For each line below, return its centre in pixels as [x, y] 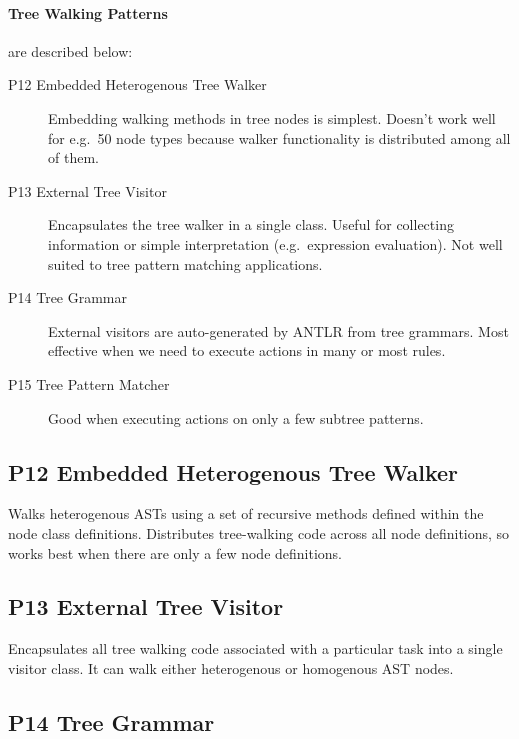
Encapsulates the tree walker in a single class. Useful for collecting [251, 224]
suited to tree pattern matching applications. [185, 263]
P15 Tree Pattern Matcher [89, 383]
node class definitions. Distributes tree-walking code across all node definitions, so [259, 532]
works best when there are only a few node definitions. [175, 552]
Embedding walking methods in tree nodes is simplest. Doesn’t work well [272, 117]
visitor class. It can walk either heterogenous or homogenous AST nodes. [231, 667]
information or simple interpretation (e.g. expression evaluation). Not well [275, 243]
